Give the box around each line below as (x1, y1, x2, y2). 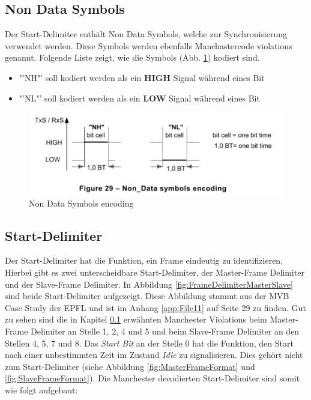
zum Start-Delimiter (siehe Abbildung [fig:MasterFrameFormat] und (5, 360, 255, 372)
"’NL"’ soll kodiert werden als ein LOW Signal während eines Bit (19, 91, 260, 104)
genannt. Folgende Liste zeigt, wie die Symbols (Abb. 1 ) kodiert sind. (5, 51, 260, 64)
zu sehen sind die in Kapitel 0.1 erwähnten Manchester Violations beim (5, 313, 267, 326)
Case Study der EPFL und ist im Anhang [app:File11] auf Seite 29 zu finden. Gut (5, 301, 306, 314)
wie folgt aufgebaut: (5, 383, 78, 396)
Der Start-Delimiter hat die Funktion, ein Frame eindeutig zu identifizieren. (5, 254, 283, 267)
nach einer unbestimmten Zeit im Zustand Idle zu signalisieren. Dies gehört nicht (5, 348, 303, 361)
